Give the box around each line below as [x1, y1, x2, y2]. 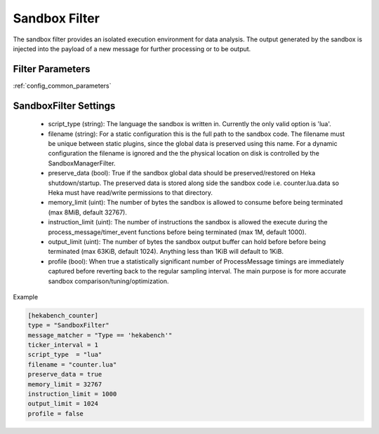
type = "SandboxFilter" [27, 321, 110, 330]
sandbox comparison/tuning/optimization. [48, 277, 169, 285]
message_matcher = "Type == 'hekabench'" [27, 331, 173, 339]
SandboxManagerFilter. [48, 158, 116, 168]
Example [13, 292, 39, 301]
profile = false [27, 409, 84, 417]
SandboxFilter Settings [13, 100, 116, 111]
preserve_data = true [27, 370, 102, 379]
